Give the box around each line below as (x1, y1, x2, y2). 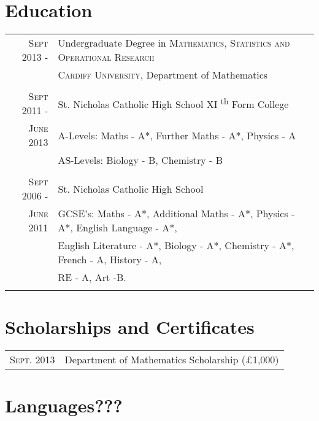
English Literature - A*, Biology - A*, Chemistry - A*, (58, 238, 294, 253)
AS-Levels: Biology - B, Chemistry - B (58, 153, 223, 168)
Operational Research (58, 50, 155, 64)
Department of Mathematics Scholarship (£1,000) (64, 352, 279, 367)
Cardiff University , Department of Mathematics (58, 68, 268, 82)
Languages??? (5, 393, 123, 418)
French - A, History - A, (58, 252, 162, 267)
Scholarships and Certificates (5, 314, 255, 339)
